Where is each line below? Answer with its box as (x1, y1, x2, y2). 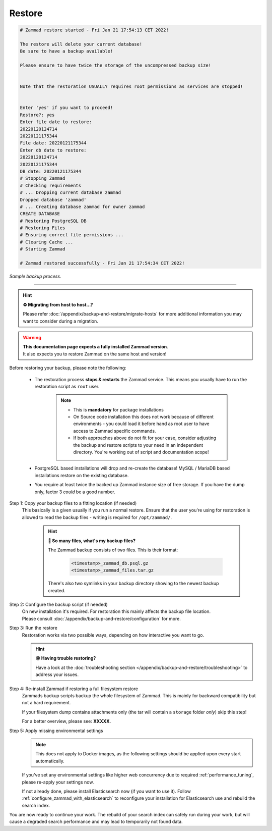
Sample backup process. (9, 273, 61, 280)
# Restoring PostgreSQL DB (20, 218, 87, 224)
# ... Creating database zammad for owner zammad (20, 203, 145, 210)
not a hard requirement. (22, 700, 71, 706)
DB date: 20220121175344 (20, 168, 82, 174)
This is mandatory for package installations (73, 406, 164, 412)
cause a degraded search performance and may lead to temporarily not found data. (9, 818, 183, 825)
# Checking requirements (20, 182, 82, 188)
